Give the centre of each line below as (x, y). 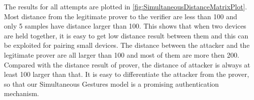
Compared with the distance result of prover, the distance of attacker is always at (127, 64)
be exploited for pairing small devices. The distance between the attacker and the (127, 45)
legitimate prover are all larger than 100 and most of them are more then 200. (122, 54)
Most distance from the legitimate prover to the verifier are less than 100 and (121, 16)
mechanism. (22, 93)
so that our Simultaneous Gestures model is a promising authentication (111, 83)
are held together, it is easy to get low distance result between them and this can (126, 35)
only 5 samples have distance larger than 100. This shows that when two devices (125, 26)
